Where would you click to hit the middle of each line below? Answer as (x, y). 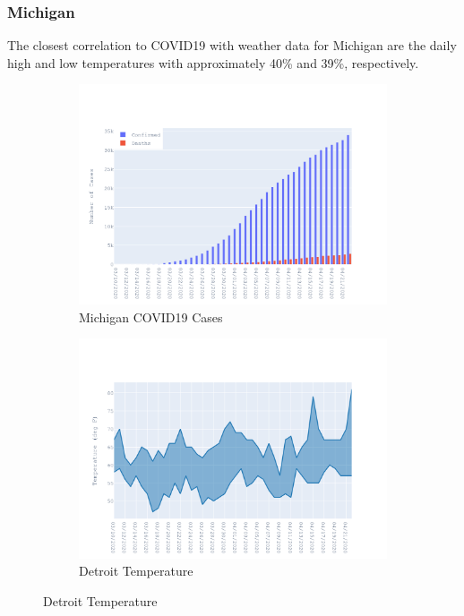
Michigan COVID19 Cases (151, 317)
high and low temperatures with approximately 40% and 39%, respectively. (213, 62)
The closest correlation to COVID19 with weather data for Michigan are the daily (232, 45)
